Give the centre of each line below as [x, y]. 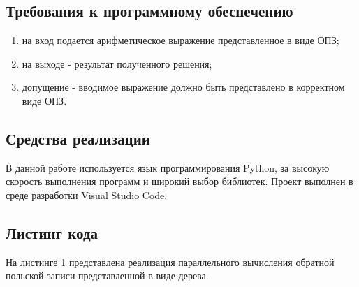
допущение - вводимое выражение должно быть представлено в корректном [183, 87]
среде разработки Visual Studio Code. [87, 194]
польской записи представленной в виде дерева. [107, 275]
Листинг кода [52, 232]
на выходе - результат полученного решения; [117, 63]
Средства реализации [78, 138]
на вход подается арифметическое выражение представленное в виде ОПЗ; [181, 40]
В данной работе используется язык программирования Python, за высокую [168, 167]
